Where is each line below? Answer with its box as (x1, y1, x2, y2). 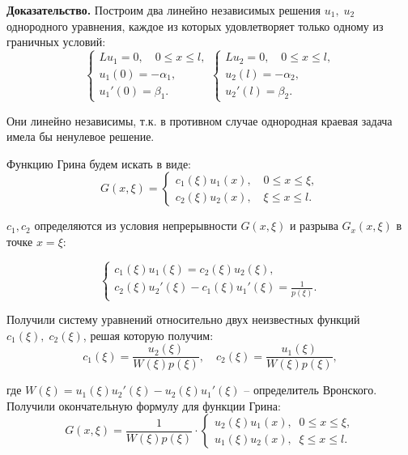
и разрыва (289, 217, 338, 234)
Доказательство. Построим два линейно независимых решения (6, 2, 321, 18)
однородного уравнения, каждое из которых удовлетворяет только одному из (6, 17, 384, 34)
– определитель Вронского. (244, 381, 377, 398)
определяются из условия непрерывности (34, 217, 237, 234)
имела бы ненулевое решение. (6, 128, 155, 145)
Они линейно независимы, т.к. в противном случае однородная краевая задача (6, 112, 393, 129)
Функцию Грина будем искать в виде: (6, 155, 192, 172)
